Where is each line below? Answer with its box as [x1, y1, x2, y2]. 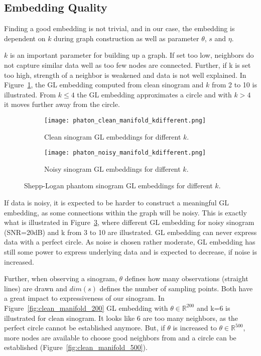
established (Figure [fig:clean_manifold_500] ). [4, 342, 148, 352]
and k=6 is [196, 302, 230, 313]
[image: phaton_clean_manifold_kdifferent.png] [44, 116, 206, 124]
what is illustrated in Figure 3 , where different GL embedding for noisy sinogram [4, 217, 254, 227]
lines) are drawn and [4, 283, 67, 293]
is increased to [173, 322, 217, 333]
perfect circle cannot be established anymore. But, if [4, 322, 165, 333]
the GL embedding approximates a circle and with [77, 89, 232, 99]
